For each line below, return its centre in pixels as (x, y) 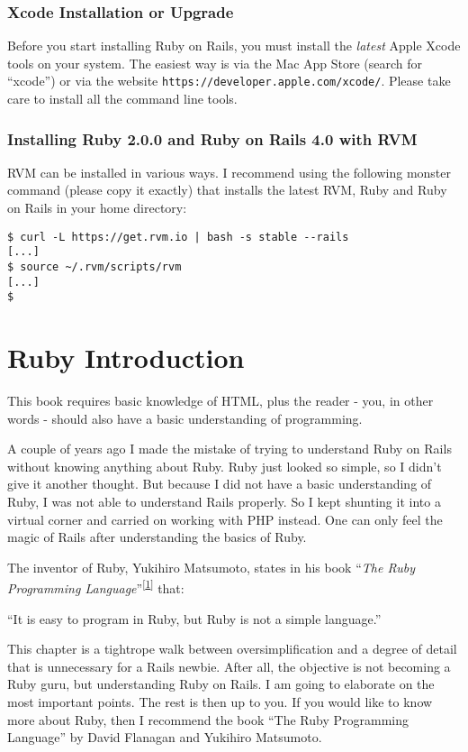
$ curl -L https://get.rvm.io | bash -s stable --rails (178, 237)
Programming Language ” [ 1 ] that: (96, 587)
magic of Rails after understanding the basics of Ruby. (157, 537)
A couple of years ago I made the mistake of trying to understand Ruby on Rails (229, 449)
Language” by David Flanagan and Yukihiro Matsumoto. (165, 737)
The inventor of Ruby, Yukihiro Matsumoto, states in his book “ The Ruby (211, 567)
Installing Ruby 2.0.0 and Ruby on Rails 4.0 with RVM (212, 138)
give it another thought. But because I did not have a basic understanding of (220, 484)
